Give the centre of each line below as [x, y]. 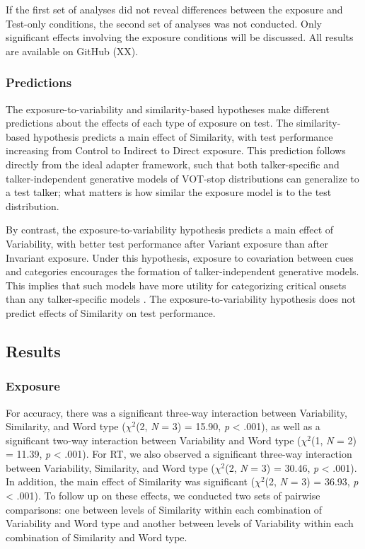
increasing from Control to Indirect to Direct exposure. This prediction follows [176, 150]
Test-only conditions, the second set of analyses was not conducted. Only [164, 23]
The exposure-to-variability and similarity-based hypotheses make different [168, 109]
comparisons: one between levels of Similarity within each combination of [164, 509]
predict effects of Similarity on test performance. [111, 312]
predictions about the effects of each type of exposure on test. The [150, 123]
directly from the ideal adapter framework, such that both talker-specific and [173, 164]
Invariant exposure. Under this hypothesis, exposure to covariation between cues [180, 257]
